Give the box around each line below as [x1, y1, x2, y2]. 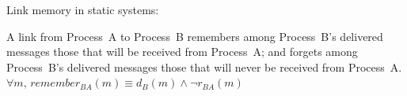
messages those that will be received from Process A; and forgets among [6, 43, 358, 60]
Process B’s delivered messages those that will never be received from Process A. [6, 58, 402, 75]
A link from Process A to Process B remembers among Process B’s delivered [6, 28, 383, 44]
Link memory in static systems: [6, 2, 159, 17]
